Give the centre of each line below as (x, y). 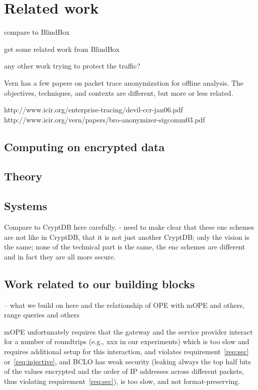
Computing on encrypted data (84, 146)
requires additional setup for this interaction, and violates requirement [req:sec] (126, 351)
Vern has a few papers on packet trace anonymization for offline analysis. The (124, 82)
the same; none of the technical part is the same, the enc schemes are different (125, 247)
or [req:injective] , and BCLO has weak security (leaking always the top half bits (127, 361)
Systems (26, 206)
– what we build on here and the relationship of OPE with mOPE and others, (124, 305)
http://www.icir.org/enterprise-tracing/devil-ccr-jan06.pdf (94, 110)
